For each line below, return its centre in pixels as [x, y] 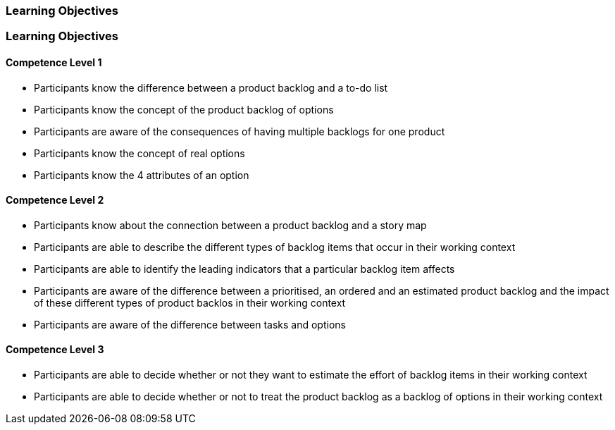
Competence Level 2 [55, 200]
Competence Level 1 [54, 62]
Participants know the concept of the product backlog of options [184, 109]
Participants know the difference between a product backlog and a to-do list [211, 87]
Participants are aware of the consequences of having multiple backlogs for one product [240, 131]
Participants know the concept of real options [139, 153]
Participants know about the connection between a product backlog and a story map [230, 225]
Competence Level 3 [55, 350]
